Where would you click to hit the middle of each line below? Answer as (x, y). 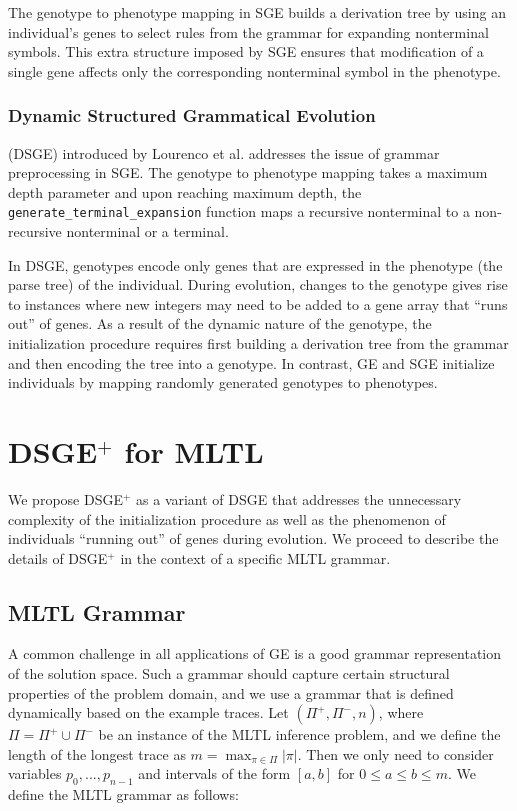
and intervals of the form (214, 773)
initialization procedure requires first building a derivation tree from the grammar (258, 343)
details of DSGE (58, 557)
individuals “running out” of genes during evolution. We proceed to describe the (253, 538)
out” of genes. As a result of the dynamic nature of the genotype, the (220, 323)
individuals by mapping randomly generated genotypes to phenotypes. (223, 382)
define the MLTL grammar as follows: (123, 794)
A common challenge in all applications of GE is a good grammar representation (255, 653)
